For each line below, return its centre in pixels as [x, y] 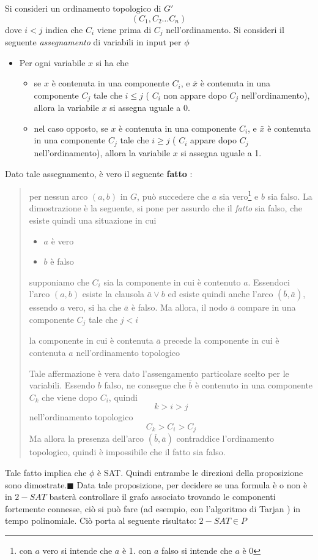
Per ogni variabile [52, 62]
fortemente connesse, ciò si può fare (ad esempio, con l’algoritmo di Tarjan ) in [153, 508]
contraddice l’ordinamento [225, 438]
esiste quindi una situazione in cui [93, 220]
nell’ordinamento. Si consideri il [225, 29]
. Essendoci [269, 282]
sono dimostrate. [36, 484]
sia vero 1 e [239, 195]
